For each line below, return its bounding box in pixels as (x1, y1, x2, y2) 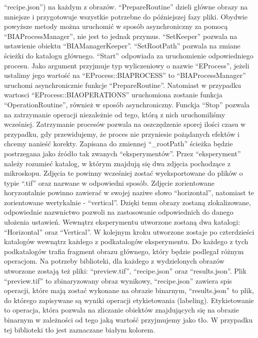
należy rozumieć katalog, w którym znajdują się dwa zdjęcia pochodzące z (4, 158, 231, 168)
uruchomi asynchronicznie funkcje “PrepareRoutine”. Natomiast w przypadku (4, 79, 241, 90)
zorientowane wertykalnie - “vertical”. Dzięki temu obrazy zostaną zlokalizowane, (4, 197, 251, 207)
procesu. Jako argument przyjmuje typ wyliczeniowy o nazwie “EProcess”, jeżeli (4, 60, 249, 70)
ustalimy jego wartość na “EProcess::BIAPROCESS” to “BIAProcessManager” (4, 70, 246, 80)
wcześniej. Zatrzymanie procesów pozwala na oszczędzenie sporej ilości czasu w (4, 119, 246, 129)
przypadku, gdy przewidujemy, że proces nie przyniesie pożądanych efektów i (4, 128, 239, 139)
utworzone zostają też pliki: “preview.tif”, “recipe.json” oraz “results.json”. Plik (4, 266, 246, 276)
